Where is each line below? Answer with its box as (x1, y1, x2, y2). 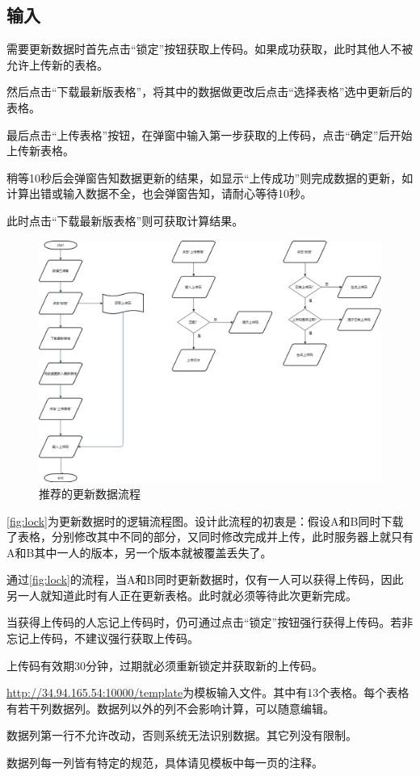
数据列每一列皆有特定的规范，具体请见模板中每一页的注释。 (6, 754, 323, 771)
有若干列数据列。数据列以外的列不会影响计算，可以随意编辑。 (6, 699, 334, 716)
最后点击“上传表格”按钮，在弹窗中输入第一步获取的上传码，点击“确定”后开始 (6, 126, 413, 143)
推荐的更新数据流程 (39, 484, 141, 501)
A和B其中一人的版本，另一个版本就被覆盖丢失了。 (6, 543, 272, 560)
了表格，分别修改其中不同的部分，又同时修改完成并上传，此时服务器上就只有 (6, 528, 414, 545)
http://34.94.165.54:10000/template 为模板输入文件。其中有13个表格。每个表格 (6, 684, 409, 701)
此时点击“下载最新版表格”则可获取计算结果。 (6, 212, 244, 229)
